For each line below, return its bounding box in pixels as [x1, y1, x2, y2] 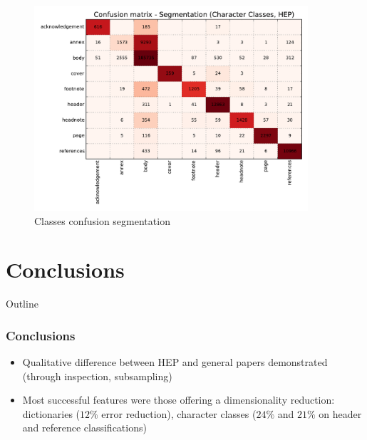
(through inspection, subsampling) [22, 368, 172, 383]
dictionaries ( [22, 406, 81, 421]
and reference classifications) [22, 420, 147, 435]
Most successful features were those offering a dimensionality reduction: [22, 392, 335, 407]
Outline [6, 296, 38, 311]
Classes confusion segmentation [34, 213, 170, 228]
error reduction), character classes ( [101, 406, 257, 421]
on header [319, 406, 362, 421]
